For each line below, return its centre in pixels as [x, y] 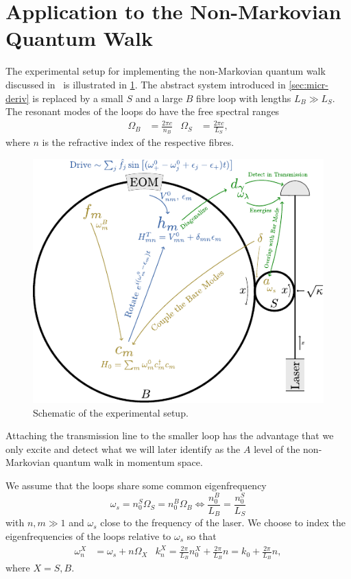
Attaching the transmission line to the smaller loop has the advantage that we [170, 435]
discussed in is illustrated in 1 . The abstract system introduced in [146, 84]
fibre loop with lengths [244, 98]
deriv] [17, 98]
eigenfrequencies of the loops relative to [88, 535]
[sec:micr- [308, 84]
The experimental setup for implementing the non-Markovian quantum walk [166, 71]
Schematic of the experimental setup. [111, 412]
